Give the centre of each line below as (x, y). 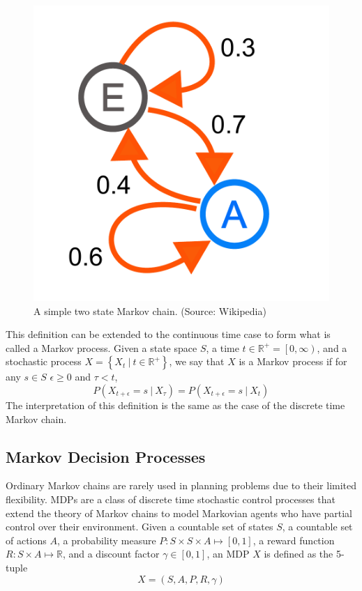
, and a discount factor (111, 554)
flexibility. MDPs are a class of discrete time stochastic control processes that (171, 499)
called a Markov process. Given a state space (101, 347)
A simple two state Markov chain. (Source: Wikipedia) (150, 310)
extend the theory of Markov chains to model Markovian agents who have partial (179, 513)
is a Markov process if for (293, 361)
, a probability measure (106, 540)
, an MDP (228, 554)
